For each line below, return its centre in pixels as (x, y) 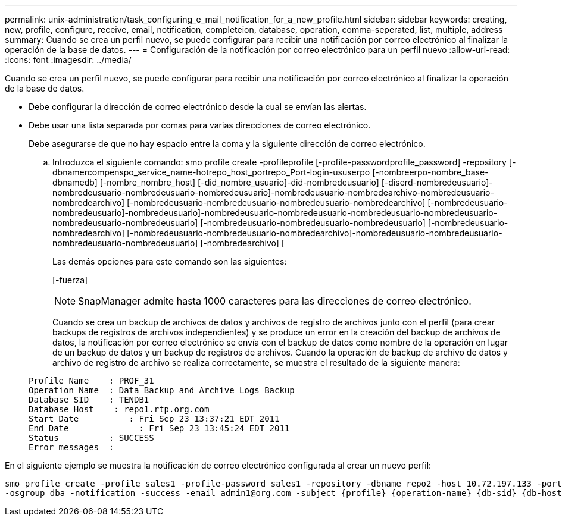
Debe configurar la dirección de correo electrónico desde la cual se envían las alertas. (198, 107)
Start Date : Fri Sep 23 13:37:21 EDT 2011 (154, 419)
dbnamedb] (75, 182)
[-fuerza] (70, 280)
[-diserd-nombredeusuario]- (437, 182)
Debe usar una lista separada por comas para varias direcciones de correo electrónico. (200, 125)
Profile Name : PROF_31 (91, 381)
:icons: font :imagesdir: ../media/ (68, 60)
